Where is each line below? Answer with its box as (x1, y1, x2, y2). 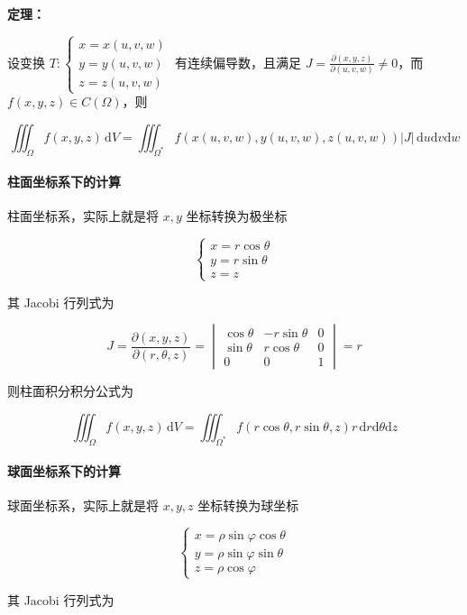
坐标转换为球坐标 (197, 496, 299, 515)
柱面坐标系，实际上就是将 (7, 207, 159, 225)
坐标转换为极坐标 (186, 207, 288, 225)
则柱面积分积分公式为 (7, 381, 133, 400)
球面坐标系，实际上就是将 (7, 496, 159, 515)
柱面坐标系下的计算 (7, 172, 121, 191)
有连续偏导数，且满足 (175, 52, 302, 71)
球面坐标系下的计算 (7, 462, 121, 481)
